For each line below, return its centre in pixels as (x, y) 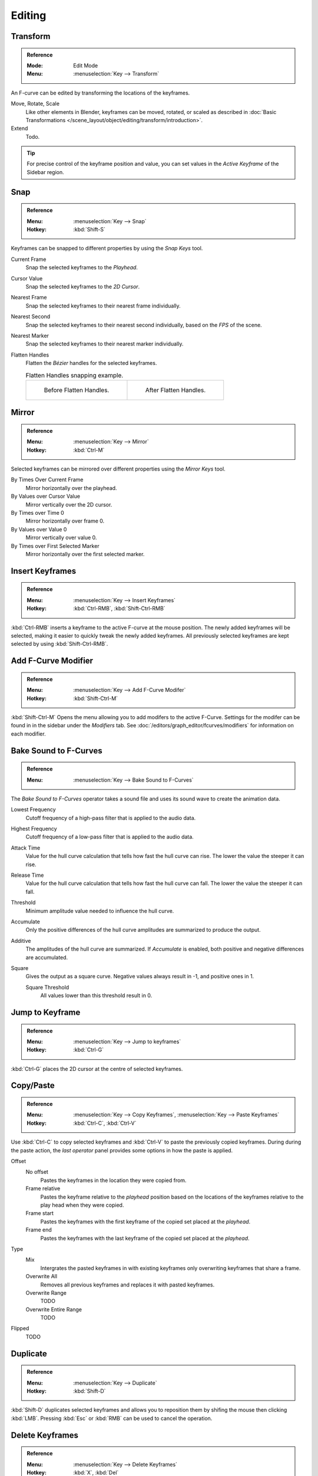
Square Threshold (47, 987)
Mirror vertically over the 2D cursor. (69, 504)
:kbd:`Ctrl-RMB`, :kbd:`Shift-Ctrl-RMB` (119, 609)
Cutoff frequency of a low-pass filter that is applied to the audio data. (110, 837)
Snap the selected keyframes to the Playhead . (82, 267)
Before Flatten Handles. (77, 390)
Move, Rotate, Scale (35, 104)
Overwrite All (42, 1276)
